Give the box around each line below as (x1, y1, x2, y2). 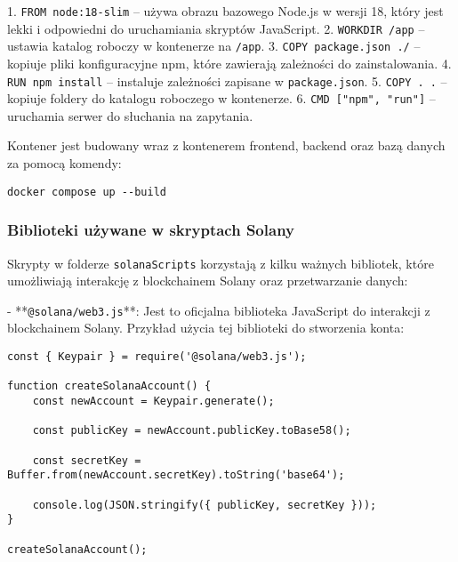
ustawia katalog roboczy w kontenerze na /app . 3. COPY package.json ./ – (7, 36, 421, 55)
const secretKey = (32, 454, 141, 467)
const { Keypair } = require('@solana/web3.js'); (7, 350, 307, 364)
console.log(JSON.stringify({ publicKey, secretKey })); (32, 498, 377, 511)
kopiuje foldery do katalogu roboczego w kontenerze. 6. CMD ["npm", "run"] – (7, 89, 436, 108)
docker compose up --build (7, 185, 166, 198)
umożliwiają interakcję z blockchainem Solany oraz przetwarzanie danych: (7, 271, 408, 290)
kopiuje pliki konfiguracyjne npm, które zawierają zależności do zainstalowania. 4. (7, 53, 452, 72)
